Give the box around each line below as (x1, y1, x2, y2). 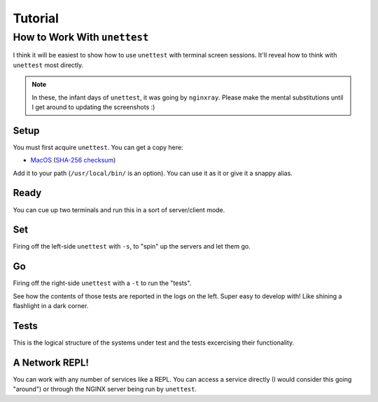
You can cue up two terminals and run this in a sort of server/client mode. (13, 205, 225, 214)
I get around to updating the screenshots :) (31, 102, 155, 111)
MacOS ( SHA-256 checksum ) (30, 156, 116, 165)
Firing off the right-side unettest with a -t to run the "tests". (13, 279, 192, 287)
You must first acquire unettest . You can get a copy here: (13, 143, 183, 151)
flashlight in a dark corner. (13, 302, 89, 310)
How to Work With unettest (13, 31, 149, 43)
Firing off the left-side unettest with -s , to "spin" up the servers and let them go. (13, 242, 251, 251)
